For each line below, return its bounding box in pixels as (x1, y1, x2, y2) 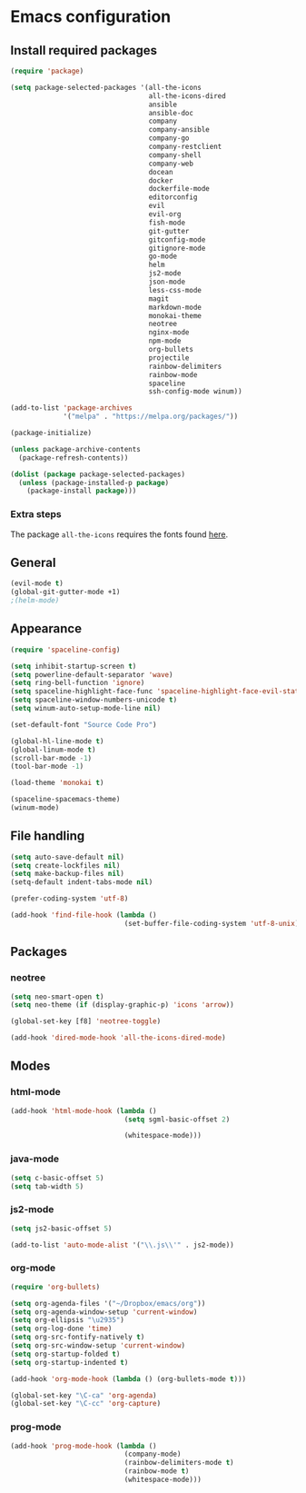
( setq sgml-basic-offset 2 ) (123, 1115, 231, 1124)
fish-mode (148, 218, 185, 227)
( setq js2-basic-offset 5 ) (10, 1224, 113, 1233)
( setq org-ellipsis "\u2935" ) (10, 1316, 125, 1325)
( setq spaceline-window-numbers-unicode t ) (10, 695, 178, 705)
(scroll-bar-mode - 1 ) (10, 753, 93, 762)
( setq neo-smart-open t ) (10, 992, 104, 1001)
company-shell (148, 150, 202, 160)
